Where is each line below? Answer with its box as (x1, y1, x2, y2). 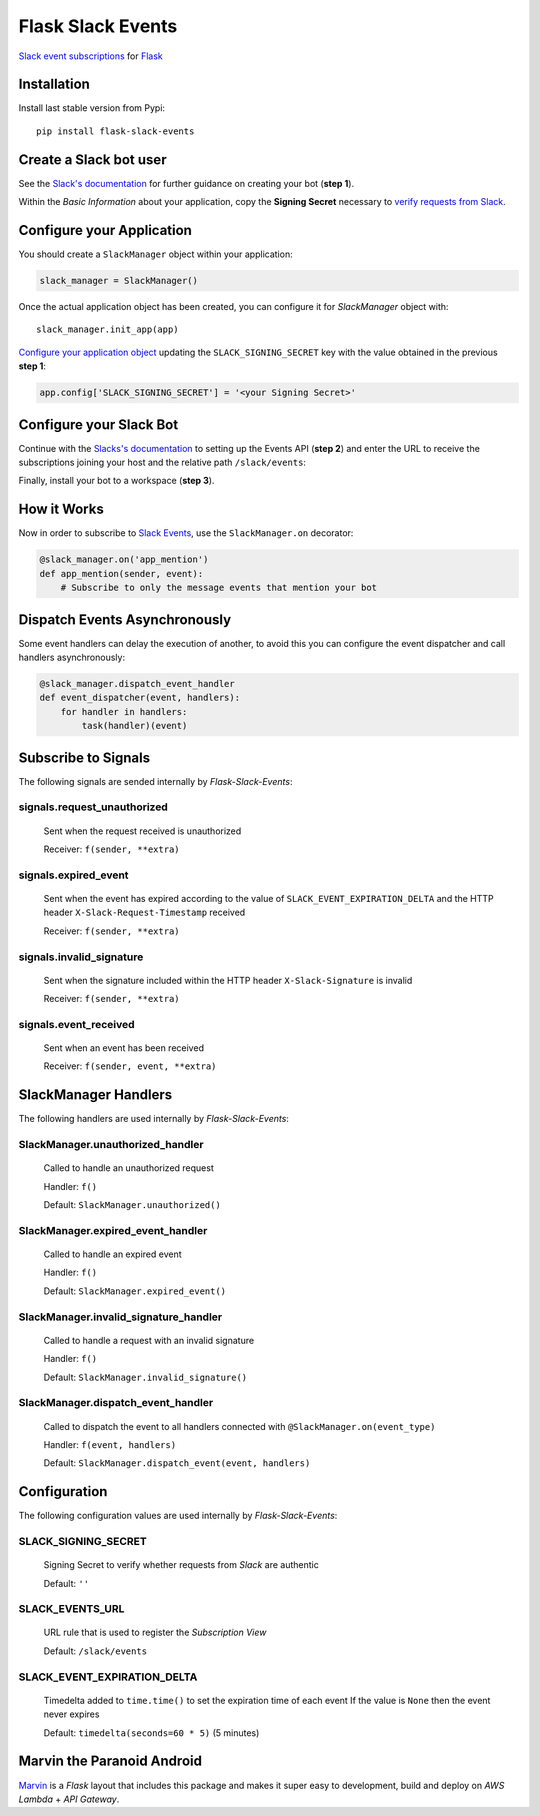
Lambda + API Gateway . (18, 1793, 120, 1805)
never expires (43, 1708, 100, 1720)
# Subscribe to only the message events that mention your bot (60, 582, 378, 594)
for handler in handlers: (60, 706, 188, 717)
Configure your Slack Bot (18, 416, 179, 433)
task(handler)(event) (81, 720, 188, 732)
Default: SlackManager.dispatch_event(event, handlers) (43, 1457, 311, 1469)
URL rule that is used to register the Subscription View (43, 1626, 267, 1639)
